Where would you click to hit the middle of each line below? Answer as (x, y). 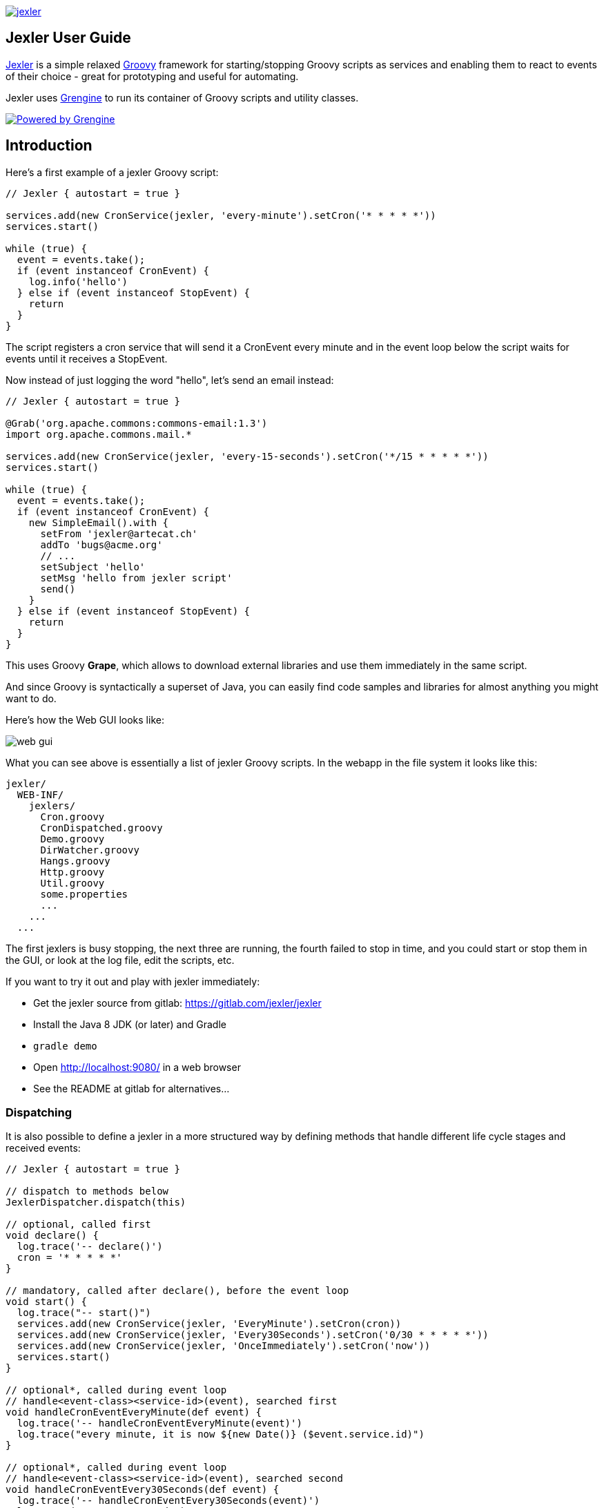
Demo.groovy (72, 839)
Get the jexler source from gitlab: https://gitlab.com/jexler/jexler (177, 1003)
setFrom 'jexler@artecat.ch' (119, 533)
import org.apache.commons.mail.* (99, 434)
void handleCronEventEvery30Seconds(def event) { (143, 1490)
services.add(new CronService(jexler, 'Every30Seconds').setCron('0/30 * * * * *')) (253, 1335)
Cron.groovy (72, 816)
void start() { (47, 1302)
